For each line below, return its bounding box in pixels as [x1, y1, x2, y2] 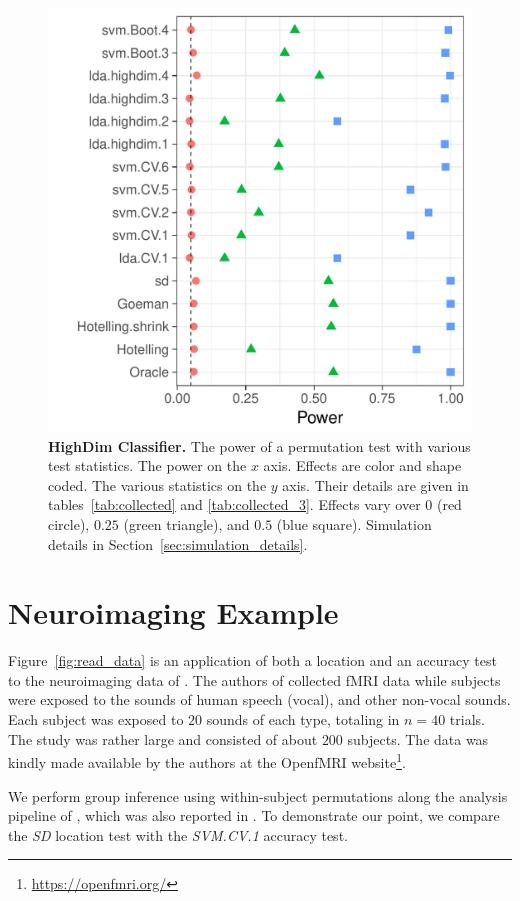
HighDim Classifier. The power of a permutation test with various [48, 435, 471, 456]
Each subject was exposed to [8, 709, 184, 730]
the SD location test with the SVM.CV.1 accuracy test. [8, 824, 348, 845]
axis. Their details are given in [282, 474, 469, 495]
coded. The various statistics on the [48, 474, 267, 495]
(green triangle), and [123, 513, 250, 534]
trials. [449, 709, 485, 730]
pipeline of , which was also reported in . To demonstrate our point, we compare [8, 805, 500, 826]
